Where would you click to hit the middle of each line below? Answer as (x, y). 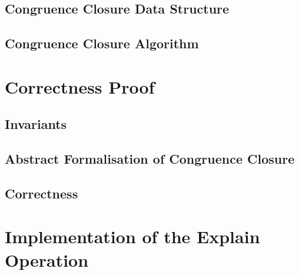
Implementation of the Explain (132, 236)
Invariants (36, 124)
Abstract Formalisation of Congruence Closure (150, 159)
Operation (47, 259)
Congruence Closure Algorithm (102, 43)
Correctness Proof (80, 86)
